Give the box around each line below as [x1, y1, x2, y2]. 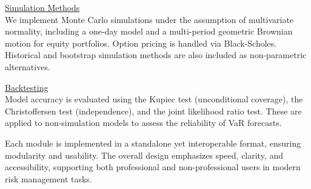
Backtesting [5, 81, 48, 93]
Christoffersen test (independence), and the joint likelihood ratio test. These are [5, 104, 302, 117]
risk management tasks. [5, 172, 92, 185]
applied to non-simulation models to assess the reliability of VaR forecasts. [5, 116, 282, 129]
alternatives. [5, 60, 50, 73]
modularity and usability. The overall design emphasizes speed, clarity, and [5, 148, 284, 161]
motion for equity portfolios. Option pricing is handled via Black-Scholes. [5, 36, 277, 49]
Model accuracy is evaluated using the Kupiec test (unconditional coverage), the [5, 93, 303, 105]
